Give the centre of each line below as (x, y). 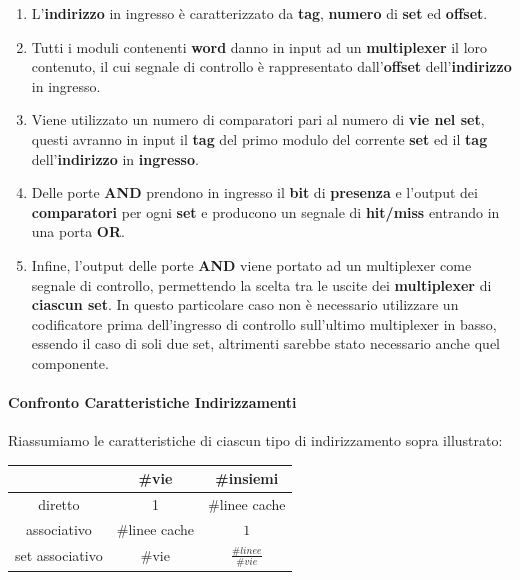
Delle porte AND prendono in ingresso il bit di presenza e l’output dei (254, 192)
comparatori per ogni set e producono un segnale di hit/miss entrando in (265, 211)
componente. (70, 362)
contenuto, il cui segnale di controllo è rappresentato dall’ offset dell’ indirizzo (271, 66)
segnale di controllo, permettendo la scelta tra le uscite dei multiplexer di (261, 284)
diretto (59, 504)
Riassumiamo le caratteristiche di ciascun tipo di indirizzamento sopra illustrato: (255, 440)
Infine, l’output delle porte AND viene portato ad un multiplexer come (251, 264)
